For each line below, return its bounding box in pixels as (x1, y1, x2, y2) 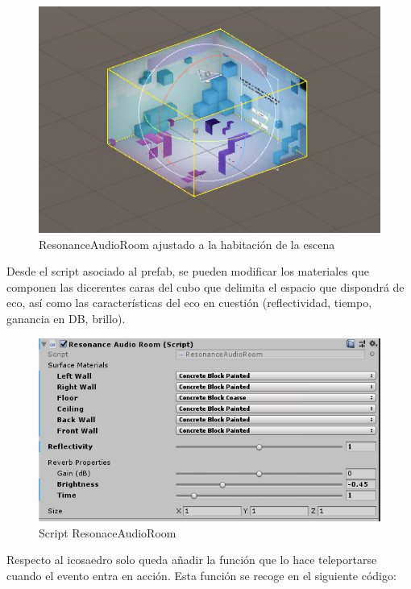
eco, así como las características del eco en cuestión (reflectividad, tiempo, (6, 294, 372, 311)
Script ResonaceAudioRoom (39, 524, 176, 541)
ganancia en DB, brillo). (6, 310, 126, 327)
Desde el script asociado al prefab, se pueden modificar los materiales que (6, 263, 369, 280)
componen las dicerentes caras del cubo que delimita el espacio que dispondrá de (6, 278, 405, 295)
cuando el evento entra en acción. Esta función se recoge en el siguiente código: (6, 566, 396, 583)
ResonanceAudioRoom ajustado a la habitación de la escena (39, 235, 335, 252)
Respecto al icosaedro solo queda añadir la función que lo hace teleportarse (6, 551, 377, 568)
